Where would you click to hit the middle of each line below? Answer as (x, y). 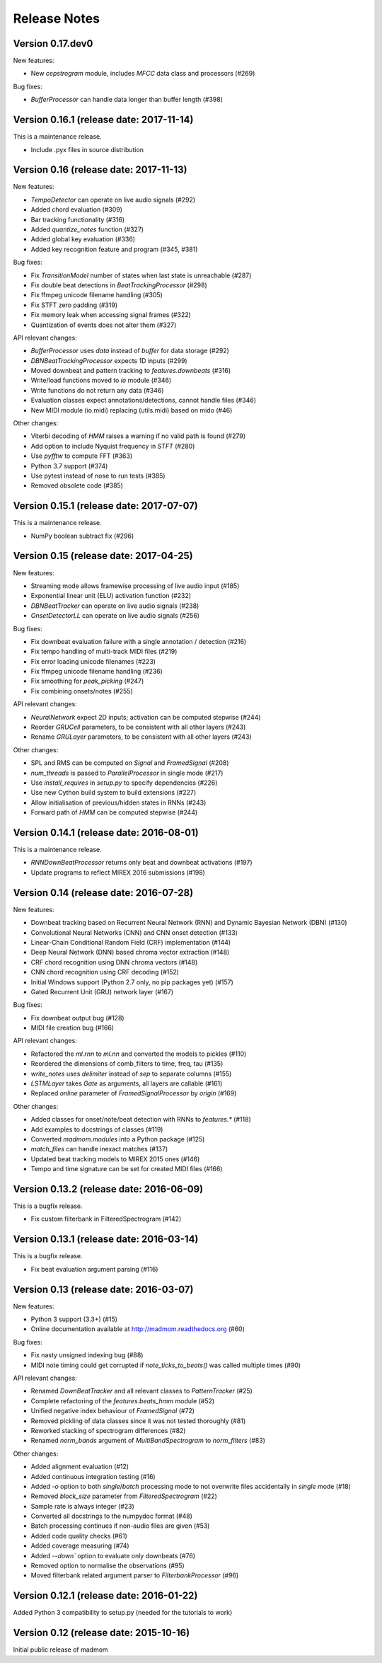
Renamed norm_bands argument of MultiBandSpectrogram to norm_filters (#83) (148, 1441)
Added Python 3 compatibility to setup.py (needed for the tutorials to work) (123, 1613)
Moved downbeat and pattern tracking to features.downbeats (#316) (131, 371)
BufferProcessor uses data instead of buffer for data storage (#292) (130, 351)
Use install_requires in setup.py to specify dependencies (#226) (124, 783)
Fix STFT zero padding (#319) (74, 305)
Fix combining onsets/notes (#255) (82, 691)
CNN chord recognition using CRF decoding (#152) (105, 972)
